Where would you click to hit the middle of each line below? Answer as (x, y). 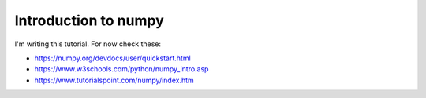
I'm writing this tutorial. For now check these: (88, 44)
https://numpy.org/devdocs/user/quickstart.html (112, 58)
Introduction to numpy (90, 20)
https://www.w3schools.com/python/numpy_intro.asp (121, 69)
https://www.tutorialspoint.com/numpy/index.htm (114, 80)
